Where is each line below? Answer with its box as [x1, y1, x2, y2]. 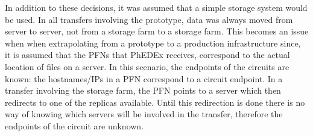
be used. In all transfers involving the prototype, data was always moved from [5, 13, 293, 25]
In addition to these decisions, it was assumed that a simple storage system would [5, 1, 308, 13]
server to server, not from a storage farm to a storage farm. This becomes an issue [5, 25, 309, 37]
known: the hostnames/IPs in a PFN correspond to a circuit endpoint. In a [5, 72, 283, 85]
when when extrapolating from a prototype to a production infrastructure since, [5, 36, 301, 49]
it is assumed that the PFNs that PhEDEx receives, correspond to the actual [5, 48, 290, 61]
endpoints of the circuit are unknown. [5, 119, 144, 132]
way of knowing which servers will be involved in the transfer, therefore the [5, 108, 283, 120]
